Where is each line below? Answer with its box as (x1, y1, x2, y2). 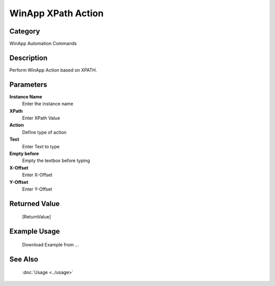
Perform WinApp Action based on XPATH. (9, 67, 97, 73)
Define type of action (22, 129, 67, 135)
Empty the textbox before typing (22, 157, 90, 164)
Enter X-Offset (22, 172, 53, 178)
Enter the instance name (22, 101, 73, 107)
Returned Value (9, 199, 60, 208)
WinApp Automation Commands (9, 41, 77, 47)
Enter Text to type (22, 143, 60, 149)
